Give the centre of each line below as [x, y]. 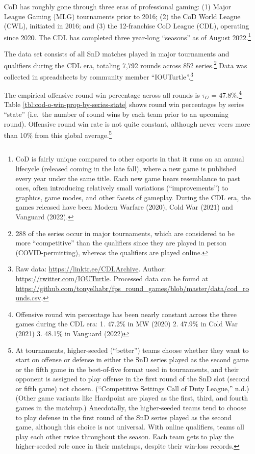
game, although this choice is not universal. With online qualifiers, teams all [130, 427]
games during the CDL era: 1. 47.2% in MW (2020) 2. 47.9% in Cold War [127, 324]
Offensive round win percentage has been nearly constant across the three [126, 314]
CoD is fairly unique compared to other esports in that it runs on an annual [130, 159]
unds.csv [28, 298]
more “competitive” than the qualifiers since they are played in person [121, 243]
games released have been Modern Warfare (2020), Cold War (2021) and [124, 207]
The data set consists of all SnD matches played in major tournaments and [117, 54]
